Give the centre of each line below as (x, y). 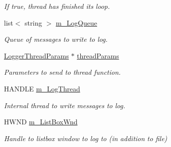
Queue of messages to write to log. (56, 39)
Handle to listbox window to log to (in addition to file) (86, 138)
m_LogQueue (76, 22)
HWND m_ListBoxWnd (41, 122)
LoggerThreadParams (36, 55)
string (34, 22)
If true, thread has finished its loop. (57, 6)
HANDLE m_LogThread (42, 88)
